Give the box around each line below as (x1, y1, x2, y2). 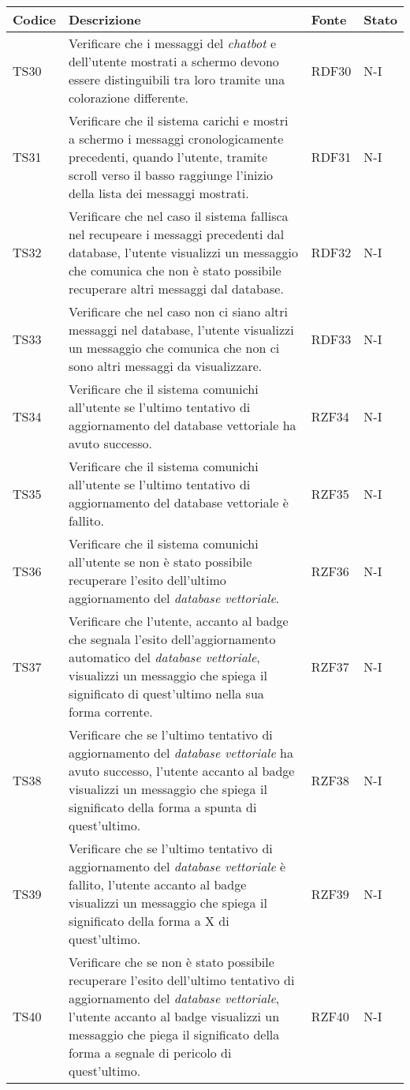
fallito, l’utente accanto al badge (68, 875, 247, 893)
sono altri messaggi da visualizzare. (68, 357, 263, 375)
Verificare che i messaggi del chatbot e (68, 34, 277, 52)
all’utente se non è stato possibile (68, 552, 252, 571)
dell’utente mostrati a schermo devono (68, 52, 279, 70)
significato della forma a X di (68, 912, 229, 930)
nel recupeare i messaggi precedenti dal (68, 225, 285, 243)
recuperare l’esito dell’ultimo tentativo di (68, 971, 295, 989)
